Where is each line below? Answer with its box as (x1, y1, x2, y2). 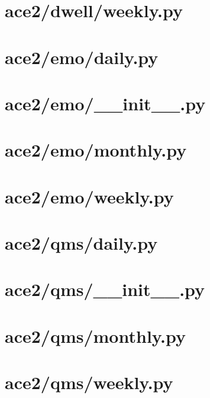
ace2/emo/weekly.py (5, 184, 174, 208)
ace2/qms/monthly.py (5, 323, 186, 348)
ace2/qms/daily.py (5, 231, 158, 255)
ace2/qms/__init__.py (5, 277, 205, 301)
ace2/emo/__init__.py (5, 91, 206, 115)
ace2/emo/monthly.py (5, 138, 187, 162)
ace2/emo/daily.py (5, 44, 159, 69)
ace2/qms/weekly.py (5, 370, 173, 394)
